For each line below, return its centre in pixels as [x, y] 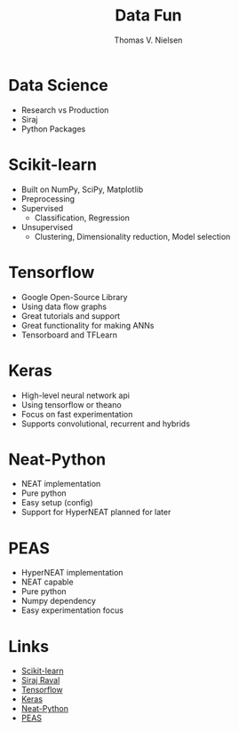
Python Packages [53, 129]
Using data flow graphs [64, 306]
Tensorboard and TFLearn [69, 335]
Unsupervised [47, 226]
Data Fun [148, 16]
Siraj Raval [40, 680]
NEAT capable [47, 582]
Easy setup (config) [57, 503]
